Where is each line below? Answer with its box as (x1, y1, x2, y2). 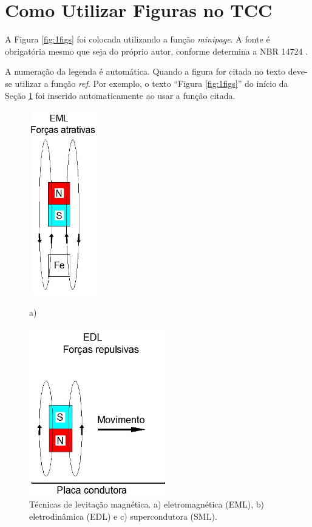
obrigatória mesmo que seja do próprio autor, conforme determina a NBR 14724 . (5, 44, 308, 57)
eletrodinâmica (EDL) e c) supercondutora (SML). (29, 509, 217, 522)
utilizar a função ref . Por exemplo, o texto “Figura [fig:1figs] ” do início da (15, 76, 288, 89)
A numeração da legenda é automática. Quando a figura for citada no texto (5, 65, 286, 78)
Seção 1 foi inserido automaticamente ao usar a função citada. (5, 89, 236, 101)
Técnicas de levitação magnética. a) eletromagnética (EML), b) (29, 498, 265, 511)
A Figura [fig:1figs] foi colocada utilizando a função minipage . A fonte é (5, 33, 270, 46)
